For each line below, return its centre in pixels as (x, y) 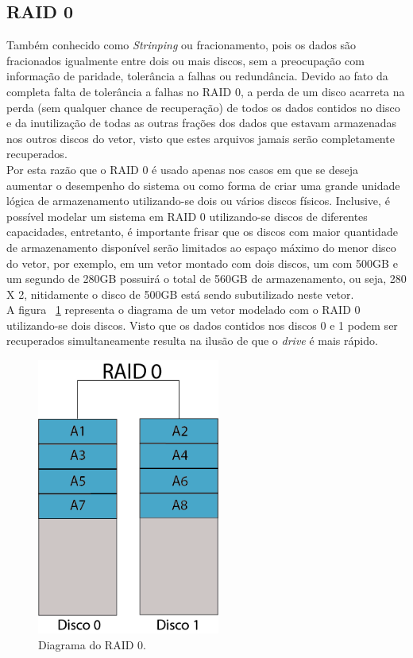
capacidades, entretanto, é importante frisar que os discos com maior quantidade (202, 232)
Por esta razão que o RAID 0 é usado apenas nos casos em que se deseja (182, 169)
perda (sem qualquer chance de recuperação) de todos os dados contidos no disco (203, 107)
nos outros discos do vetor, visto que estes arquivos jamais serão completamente (201, 138)
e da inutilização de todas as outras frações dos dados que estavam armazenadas (202, 123)
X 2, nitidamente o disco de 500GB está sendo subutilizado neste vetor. (180, 294)
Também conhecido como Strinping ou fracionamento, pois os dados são (181, 45)
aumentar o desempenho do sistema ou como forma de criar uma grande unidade (203, 185)
